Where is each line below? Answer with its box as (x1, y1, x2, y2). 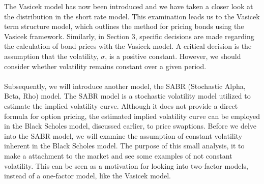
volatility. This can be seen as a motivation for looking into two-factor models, (4, 160, 248, 171)
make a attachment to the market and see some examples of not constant (4, 150, 232, 161)
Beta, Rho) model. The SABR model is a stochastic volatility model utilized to (4, 90, 251, 101)
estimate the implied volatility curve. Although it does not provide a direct (4, 100, 238, 111)
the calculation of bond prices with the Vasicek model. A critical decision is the (4, 41, 252, 51)
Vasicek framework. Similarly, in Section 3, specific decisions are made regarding (4, 30, 254, 41)
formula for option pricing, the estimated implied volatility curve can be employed (4, 110, 260, 121)
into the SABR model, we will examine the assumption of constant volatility (4, 130, 243, 141)
